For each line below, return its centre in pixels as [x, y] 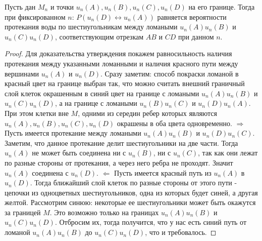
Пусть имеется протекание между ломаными [73, 133]
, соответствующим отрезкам [99, 36]
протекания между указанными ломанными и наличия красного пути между [121, 63]
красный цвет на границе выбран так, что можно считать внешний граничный [125, 83]
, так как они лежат [228, 153]
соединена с [50, 172]
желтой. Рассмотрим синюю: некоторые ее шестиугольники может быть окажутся [130, 202]
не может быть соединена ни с [79, 153]
